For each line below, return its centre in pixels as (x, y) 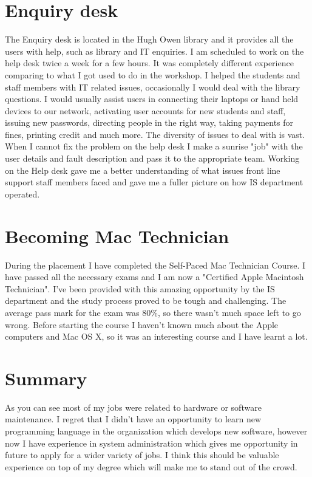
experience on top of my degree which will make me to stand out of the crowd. (151, 466)
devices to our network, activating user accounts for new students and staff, (145, 110)
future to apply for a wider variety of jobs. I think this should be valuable (142, 455)
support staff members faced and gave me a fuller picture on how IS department (154, 182)
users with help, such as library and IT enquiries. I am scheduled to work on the (154, 51)
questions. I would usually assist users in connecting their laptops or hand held (152, 99)
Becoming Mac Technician (117, 235)
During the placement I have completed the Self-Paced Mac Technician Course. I (155, 265)
